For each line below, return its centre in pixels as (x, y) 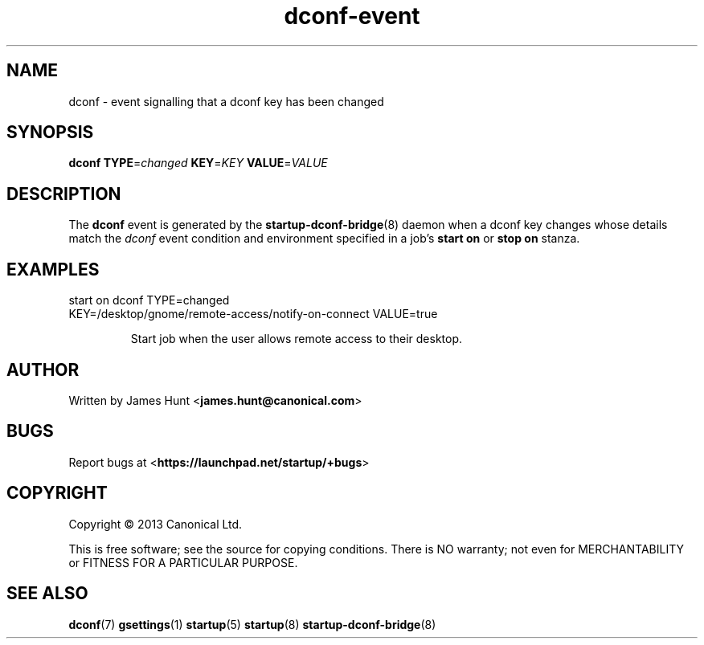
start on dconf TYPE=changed (149, 300)
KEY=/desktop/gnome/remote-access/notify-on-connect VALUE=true (253, 314)
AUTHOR (43, 369)
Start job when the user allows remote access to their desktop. (297, 339)
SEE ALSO (47, 594)
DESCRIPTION (64, 194)
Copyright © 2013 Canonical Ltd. (156, 524)
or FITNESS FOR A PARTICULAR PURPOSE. (183, 562)
